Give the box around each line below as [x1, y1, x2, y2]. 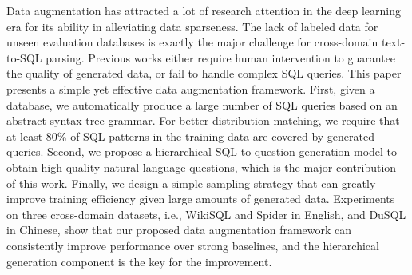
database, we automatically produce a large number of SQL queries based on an [6, 96, 398, 113]
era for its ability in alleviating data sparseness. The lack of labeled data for [6, 18, 378, 34]
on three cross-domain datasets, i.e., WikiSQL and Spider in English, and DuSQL [6, 205, 406, 222]
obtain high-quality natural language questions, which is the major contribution [6, 158, 397, 175]
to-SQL [6, 49, 42, 66]
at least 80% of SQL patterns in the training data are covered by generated [6, 127, 374, 144]
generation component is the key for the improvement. [6, 253, 272, 269]
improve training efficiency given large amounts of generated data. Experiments [6, 190, 395, 207]
